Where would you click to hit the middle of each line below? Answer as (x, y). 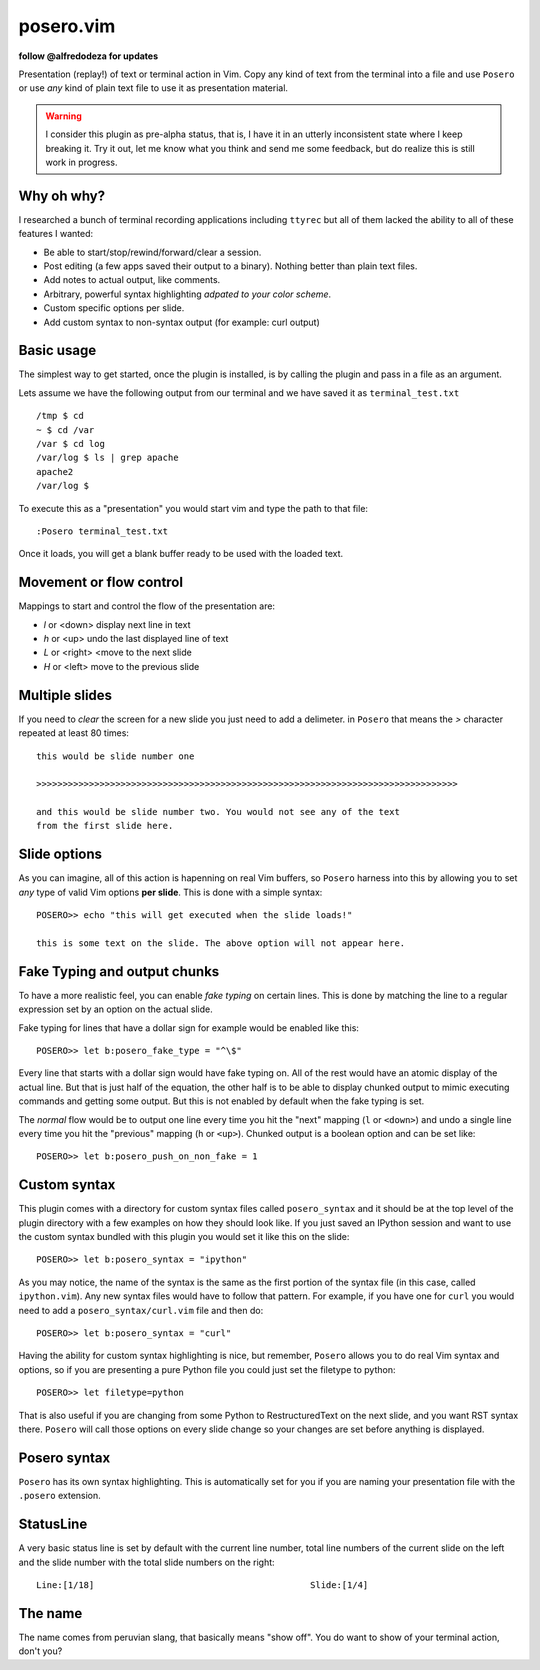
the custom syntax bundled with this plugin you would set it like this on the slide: (184, 1237)
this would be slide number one (115, 756)
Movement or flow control (101, 582)
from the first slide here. (105, 826)
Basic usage (57, 350)
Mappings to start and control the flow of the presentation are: (146, 606)
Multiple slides (65, 695)
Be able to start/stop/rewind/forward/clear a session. (152, 252)
